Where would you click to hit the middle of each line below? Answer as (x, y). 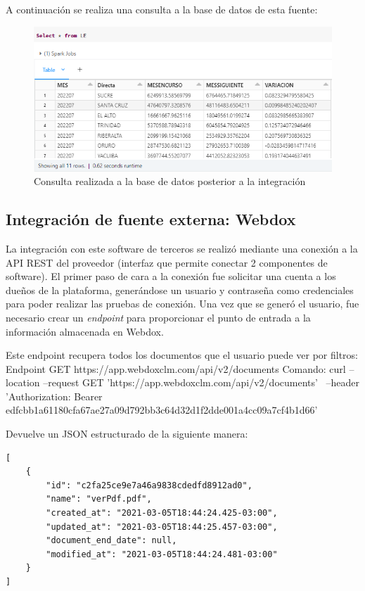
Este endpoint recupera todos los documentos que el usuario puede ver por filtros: (182, 355)
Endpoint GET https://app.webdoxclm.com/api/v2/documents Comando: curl (176, 368)
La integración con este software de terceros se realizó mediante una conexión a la (182, 248)
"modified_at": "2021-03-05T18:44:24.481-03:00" (162, 554)
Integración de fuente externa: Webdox (151, 219)
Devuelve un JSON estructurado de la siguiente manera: (127, 434)
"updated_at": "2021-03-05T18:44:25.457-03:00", (162, 527)
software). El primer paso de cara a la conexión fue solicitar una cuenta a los (171, 276)
